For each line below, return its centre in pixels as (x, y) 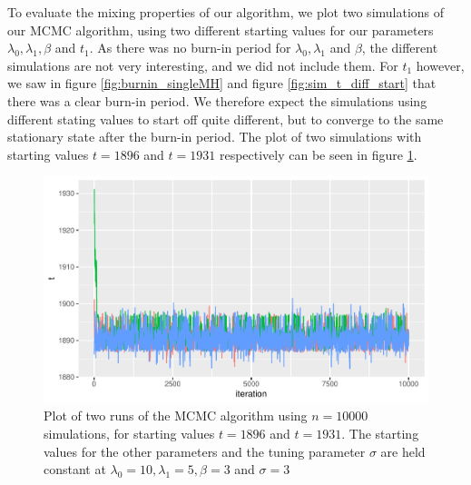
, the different (400, 48)
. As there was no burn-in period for (190, 48)
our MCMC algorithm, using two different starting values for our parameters (221, 30)
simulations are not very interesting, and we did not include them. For (203, 65)
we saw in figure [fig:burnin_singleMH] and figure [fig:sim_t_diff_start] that (222, 83)
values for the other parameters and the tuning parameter (205, 451)
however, (440, 65)
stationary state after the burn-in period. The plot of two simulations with (215, 137)
